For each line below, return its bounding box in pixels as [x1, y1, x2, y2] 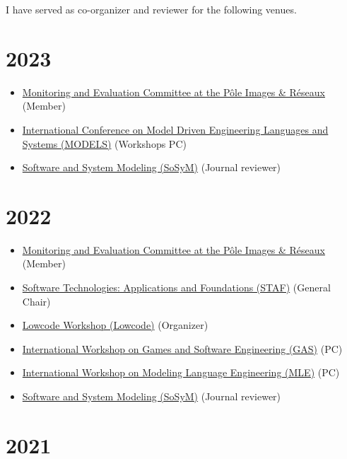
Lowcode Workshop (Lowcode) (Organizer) [22, 318, 208, 332]
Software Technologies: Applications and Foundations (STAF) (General [22, 280, 331, 294]
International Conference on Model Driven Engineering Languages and [22, 122, 329, 136]
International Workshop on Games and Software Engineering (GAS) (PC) [22, 341, 343, 356]
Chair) [22, 294, 51, 308]
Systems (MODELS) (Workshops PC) [22, 136, 187, 151]
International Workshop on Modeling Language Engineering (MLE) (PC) [22, 365, 340, 380]
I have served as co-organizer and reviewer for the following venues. [6, 2, 297, 16]
